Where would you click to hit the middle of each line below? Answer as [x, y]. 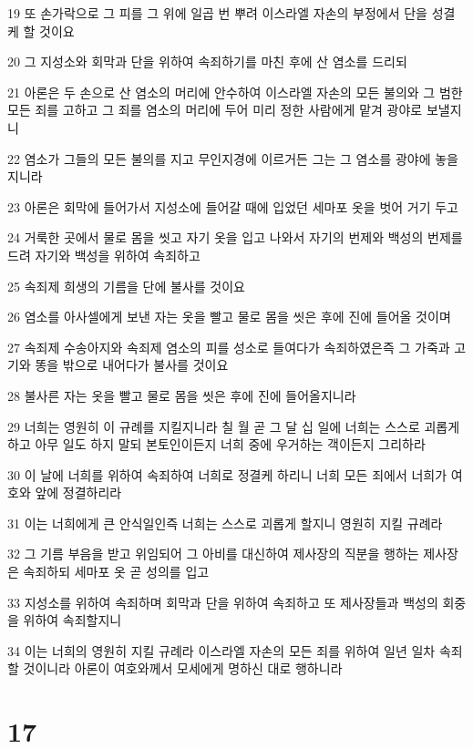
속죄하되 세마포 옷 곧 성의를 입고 [116, 572]
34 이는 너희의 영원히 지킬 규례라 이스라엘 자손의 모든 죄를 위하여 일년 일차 [221, 650]
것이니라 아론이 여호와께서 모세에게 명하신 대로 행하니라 [183, 668]
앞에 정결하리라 [78, 492]
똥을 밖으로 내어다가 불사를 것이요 [132, 365]
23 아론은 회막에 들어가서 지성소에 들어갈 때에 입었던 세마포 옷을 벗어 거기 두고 [233, 206]
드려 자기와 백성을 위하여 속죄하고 [104, 255]
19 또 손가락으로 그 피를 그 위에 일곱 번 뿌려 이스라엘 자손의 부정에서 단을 [218, 13]
